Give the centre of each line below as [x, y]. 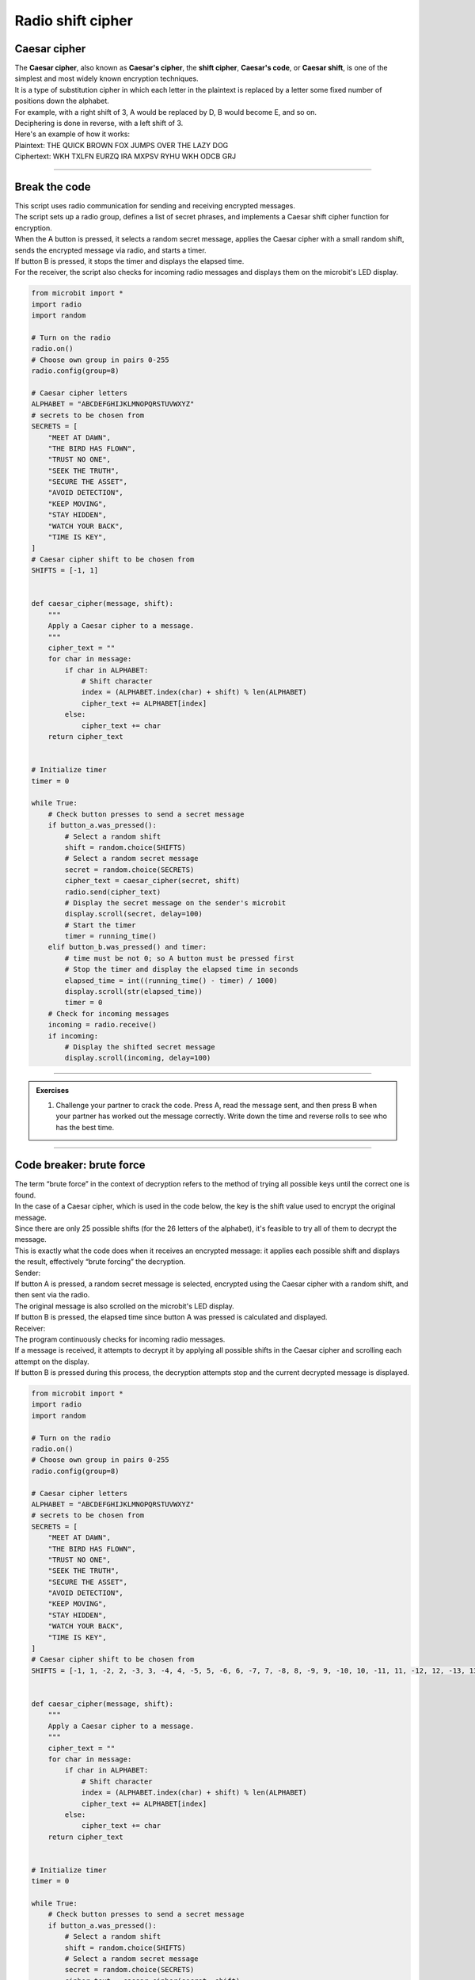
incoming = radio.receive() [103, 1025]
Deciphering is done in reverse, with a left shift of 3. [99, 124]
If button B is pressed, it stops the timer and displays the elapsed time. [129, 261]
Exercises [53, 1091]
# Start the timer [100, 925]
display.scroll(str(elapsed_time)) [134, 992]
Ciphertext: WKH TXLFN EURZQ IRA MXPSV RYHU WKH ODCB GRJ [125, 156]
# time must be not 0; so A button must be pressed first [179, 958]
